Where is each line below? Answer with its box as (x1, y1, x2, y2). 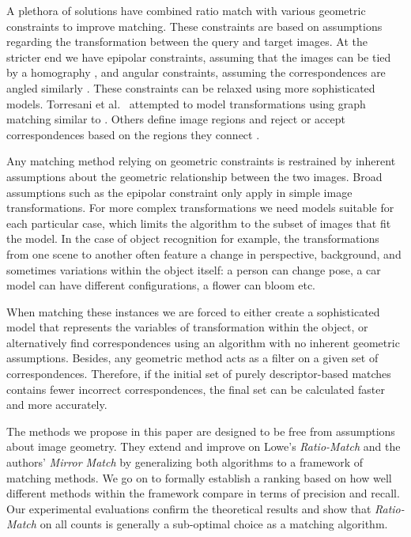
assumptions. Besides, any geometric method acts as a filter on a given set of (6, 350, 379, 366)
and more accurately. (6, 396, 107, 413)
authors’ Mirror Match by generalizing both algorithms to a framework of (6, 454, 364, 471)
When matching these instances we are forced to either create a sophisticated (6, 303, 380, 320)
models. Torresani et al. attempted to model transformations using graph (6, 95, 366, 112)
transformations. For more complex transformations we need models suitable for (6, 199, 394, 216)
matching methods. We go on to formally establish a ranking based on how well (6, 469, 392, 486)
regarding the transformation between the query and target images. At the (6, 33, 368, 50)
